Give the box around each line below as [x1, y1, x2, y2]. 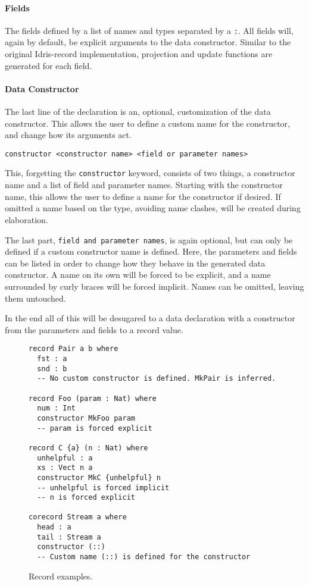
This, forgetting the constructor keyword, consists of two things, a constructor [5, 167, 295, 179]
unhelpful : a [37, 453, 93, 462]
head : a [37, 523, 71, 532]
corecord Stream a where [29, 513, 127, 522]
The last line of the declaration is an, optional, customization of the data [5, 105, 271, 118]
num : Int [37, 404, 76, 413]
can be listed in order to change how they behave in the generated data [5, 256, 266, 269]
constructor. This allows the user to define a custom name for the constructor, [5, 117, 290, 129]
